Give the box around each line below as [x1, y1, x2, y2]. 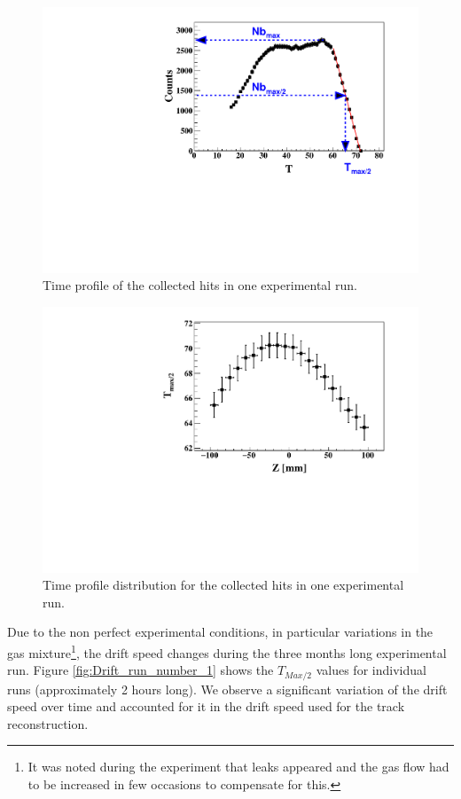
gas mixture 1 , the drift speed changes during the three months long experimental [7, 640, 447, 662]
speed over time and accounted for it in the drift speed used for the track [7, 697, 405, 716]
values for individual [316, 661, 426, 679]
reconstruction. [7, 714, 89, 732]
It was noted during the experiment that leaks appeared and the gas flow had [27, 757, 449, 776]
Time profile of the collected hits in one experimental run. [43, 276, 357, 294]
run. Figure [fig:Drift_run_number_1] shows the [7, 661, 274, 679]
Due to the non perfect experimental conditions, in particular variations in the [7, 623, 434, 641]
